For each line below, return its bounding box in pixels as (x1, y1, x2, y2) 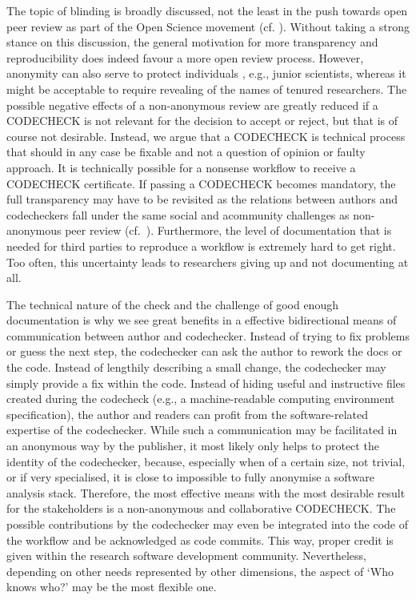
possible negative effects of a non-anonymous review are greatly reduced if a (6, 96, 378, 113)
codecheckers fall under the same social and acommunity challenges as (6, 206, 350, 223)
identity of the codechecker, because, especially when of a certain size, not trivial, (6, 453, 406, 469)
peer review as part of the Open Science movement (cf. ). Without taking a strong (6, 18, 410, 34)
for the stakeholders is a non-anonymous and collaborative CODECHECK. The (6, 500, 396, 517)
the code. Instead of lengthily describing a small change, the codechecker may (6, 359, 386, 376)
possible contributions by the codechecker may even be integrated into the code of (6, 516, 408, 532)
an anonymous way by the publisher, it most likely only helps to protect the (6, 437, 379, 454)
